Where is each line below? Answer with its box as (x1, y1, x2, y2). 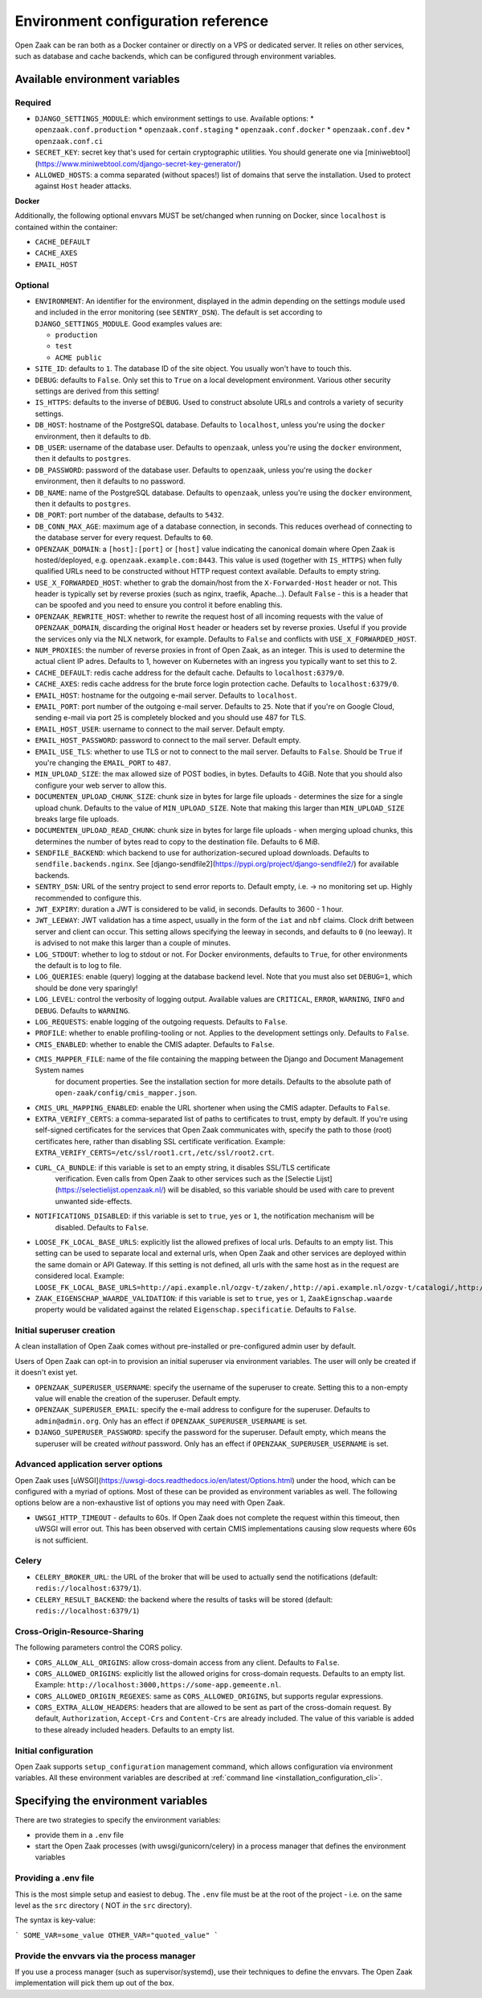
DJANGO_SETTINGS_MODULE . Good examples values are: (35, 319, 223, 328)
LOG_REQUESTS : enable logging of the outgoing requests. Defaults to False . (35, 1016, 288, 1026)
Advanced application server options (14, 1459, 163, 1470)
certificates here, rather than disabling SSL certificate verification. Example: (35, 1136, 286, 1146)
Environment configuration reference (14, 12, 269, 30)
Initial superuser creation (14, 1324, 116, 1336)
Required (14, 97, 51, 108)
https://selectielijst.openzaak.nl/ (57, 1185, 164, 1195)
